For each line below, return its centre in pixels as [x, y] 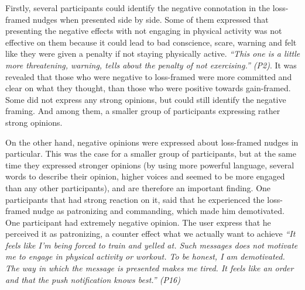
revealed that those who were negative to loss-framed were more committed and [149, 76]
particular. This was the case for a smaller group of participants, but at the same [151, 153]
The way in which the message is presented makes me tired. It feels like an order [150, 268]
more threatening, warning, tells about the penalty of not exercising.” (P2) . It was [151, 65]
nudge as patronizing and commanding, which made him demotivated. [159, 211]
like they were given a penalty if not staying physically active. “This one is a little [153, 53]
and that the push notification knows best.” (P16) [93, 279]
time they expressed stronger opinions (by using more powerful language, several [150, 165]
